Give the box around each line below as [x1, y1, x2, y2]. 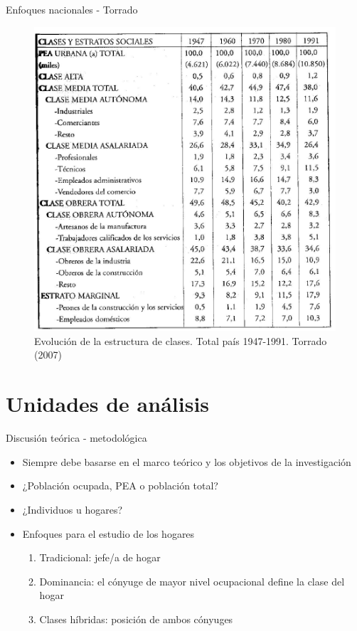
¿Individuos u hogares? [22, 502, 123, 516]
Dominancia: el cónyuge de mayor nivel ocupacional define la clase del [39, 573, 345, 588]
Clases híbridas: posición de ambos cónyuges [39, 611, 233, 626]
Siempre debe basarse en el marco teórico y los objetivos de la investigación [22, 454, 351, 469]
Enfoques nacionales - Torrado [6, 2, 138, 16]
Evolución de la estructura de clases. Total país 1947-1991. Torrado [34, 333, 327, 348]
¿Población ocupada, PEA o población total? [22, 478, 218, 493]
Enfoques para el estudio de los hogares [22, 526, 195, 541]
